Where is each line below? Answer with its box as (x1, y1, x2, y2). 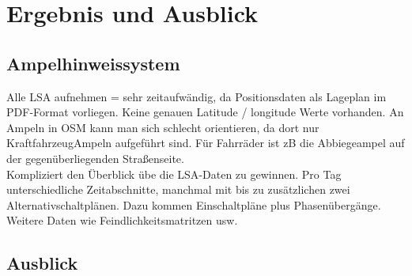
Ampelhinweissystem (6, 51, 180, 75)
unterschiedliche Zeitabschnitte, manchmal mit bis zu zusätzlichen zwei (6, 181, 350, 198)
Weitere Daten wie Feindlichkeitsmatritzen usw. (6, 212, 238, 229)
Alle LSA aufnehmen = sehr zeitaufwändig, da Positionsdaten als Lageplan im (6, 88, 387, 104)
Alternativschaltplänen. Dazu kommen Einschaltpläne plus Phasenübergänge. (6, 196, 381, 213)
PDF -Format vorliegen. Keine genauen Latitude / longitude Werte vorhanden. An (6, 104, 404, 120)
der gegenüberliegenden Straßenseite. (6, 149, 184, 166)
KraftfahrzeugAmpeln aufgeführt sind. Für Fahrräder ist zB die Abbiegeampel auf (6, 134, 405, 151)
